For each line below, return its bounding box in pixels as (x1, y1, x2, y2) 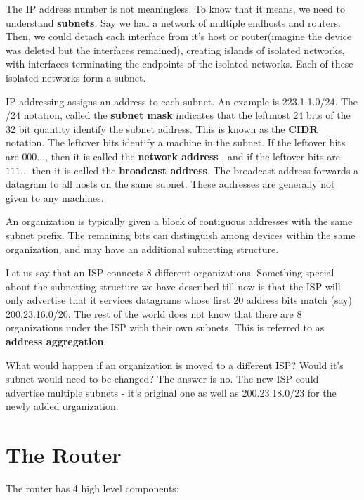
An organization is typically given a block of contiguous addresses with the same (6, 214, 353, 229)
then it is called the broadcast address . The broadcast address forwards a (32, 162, 359, 177)
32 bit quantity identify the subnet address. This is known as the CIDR (6, 121, 318, 136)
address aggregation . (6, 334, 107, 349)
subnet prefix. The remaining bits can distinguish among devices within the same (6, 227, 356, 242)
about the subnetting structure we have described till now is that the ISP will (6, 278, 341, 293)
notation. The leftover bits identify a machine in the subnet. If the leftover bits (6, 135, 346, 150)
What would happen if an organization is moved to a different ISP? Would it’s (6, 357, 344, 372)
